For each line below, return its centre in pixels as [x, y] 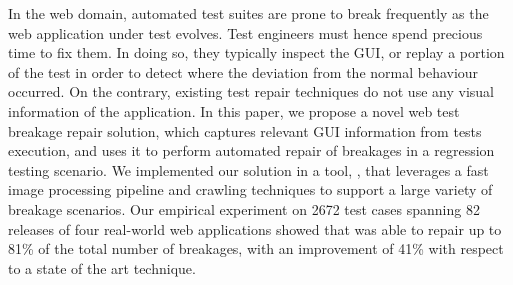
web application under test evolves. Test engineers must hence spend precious [245, 32]
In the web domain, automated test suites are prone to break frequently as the [248, 13]
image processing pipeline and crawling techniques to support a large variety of [250, 189]
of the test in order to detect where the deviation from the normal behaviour [243, 71]
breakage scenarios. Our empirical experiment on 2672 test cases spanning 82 [244, 208]
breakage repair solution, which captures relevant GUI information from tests [245, 130]
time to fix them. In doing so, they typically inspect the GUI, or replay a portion [256, 52]
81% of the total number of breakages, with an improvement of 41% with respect [256, 248]
